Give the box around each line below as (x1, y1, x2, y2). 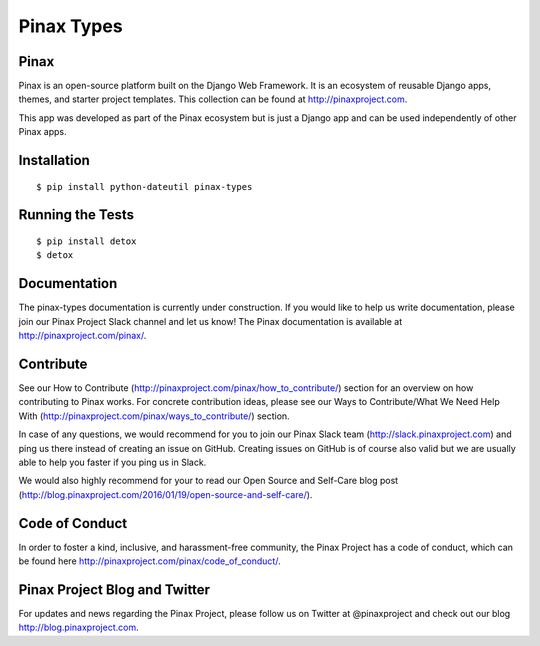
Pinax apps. (18, 126, 67, 138)
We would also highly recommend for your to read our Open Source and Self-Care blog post (18, 475, 399, 487)
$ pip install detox (36, 236, 137, 247)
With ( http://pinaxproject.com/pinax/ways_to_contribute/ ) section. (18, 410, 290, 422)
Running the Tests (18, 206, 135, 224)
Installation (18, 152, 90, 169)
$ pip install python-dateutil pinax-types (36, 181, 253, 192)
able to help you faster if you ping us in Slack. (18, 456, 207, 468)
